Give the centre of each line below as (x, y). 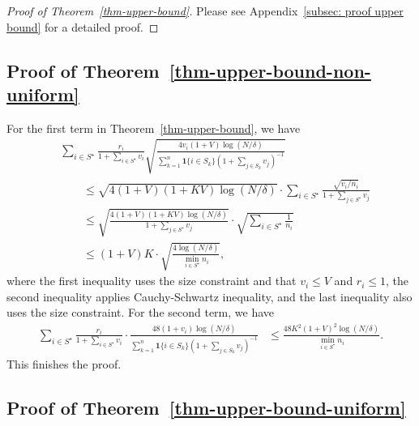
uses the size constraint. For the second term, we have (141, 312)
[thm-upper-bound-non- (270, 70)
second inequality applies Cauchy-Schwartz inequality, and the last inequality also (209, 296)
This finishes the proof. (64, 363)
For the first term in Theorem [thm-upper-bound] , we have (154, 128)
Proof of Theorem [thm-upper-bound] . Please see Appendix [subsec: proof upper (205, 11)
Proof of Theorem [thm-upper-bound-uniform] (206, 407)
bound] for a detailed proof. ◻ (83, 26)
